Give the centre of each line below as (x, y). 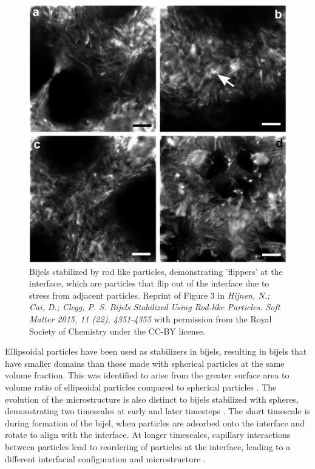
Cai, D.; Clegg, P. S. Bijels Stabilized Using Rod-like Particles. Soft (155, 307)
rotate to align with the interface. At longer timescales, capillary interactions (148, 435)
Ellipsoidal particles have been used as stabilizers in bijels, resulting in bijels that (156, 351)
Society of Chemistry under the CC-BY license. (117, 331)
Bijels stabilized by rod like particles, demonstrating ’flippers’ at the (156, 271)
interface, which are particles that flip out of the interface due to (149, 283)
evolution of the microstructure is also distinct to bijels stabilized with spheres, (152, 399)
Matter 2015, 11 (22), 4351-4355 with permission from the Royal (151, 318)
